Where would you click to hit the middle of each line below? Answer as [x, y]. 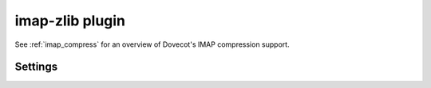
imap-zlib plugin [70, 21]
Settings [36, 67]
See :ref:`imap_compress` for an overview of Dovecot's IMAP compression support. [152, 44]
